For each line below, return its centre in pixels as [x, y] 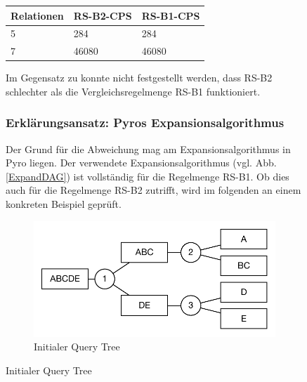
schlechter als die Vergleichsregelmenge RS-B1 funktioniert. [133, 91]
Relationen [37, 15]
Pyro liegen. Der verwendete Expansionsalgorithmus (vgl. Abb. [141, 163]
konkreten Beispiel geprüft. [64, 204]
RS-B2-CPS [103, 15]
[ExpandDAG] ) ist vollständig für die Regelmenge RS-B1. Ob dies [148, 176]
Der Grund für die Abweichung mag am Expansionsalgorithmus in [148, 149]
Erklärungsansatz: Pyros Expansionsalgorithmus [145, 123]
